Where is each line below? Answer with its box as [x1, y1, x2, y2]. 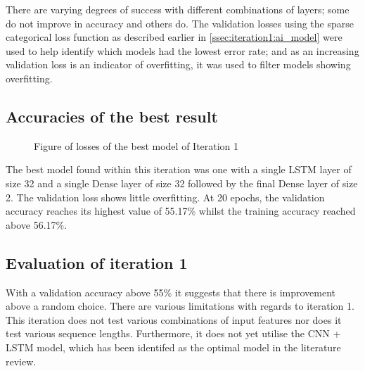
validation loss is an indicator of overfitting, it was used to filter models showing [6, 57, 351, 72]
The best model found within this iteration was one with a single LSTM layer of [6, 162, 352, 177]
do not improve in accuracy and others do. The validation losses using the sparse [6, 15, 354, 30]
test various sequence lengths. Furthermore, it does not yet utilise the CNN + [6, 326, 341, 341]
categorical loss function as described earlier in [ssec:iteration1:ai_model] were [6, 30, 342, 44]
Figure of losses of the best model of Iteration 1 [34, 138, 239, 153]
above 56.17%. [6, 217, 68, 232]
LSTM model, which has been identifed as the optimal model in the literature [6, 339, 341, 354]
